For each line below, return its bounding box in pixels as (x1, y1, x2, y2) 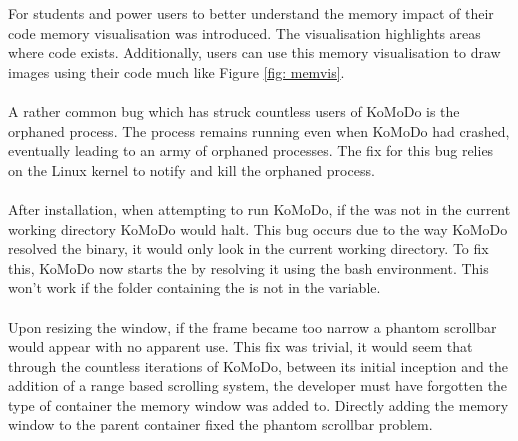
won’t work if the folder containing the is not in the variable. (8, 277, 381, 298)
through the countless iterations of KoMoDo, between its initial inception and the (8, 355, 508, 376)
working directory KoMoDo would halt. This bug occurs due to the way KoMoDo (8, 218, 508, 239)
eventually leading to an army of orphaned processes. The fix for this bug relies (8, 140, 494, 161)
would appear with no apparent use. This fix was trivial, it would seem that (8, 336, 473, 357)
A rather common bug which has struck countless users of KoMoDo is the (8, 100, 460, 121)
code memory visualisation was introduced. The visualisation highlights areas (8, 22, 481, 43)
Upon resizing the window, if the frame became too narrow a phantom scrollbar (8, 316, 497, 337)
